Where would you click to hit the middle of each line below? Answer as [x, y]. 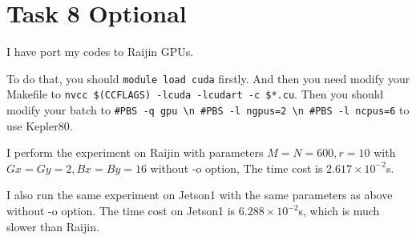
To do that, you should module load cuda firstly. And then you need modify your [208, 78]
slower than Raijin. [53, 226]
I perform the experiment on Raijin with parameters [135, 152]
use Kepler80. [40, 125]
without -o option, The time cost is [236, 168]
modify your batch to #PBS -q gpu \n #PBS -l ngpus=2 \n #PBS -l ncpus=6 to [208, 110]
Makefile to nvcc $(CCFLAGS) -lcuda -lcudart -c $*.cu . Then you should [195, 94]
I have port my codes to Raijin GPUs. [100, 52]
